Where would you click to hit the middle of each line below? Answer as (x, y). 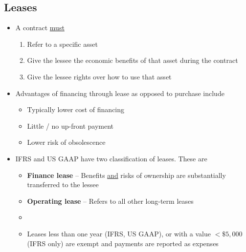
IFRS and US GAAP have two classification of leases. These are (111, 158)
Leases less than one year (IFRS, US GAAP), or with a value (119, 233)
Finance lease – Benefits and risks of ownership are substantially (126, 175)
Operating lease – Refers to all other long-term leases (110, 201)
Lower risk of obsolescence (66, 142)
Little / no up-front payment (70, 126)
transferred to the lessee (63, 184)
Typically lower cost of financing (76, 109)
